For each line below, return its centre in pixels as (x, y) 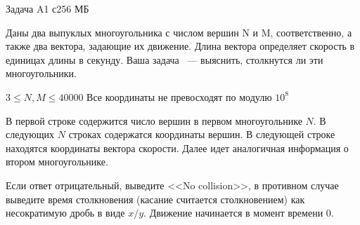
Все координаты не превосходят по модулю (179, 96)
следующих (30, 134)
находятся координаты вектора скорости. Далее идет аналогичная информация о (177, 148)
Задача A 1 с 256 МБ (47, 8)
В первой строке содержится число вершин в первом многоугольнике (154, 120)
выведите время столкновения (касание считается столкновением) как (155, 199)
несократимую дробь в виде (65, 213)
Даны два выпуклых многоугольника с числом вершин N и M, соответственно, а (179, 32)
